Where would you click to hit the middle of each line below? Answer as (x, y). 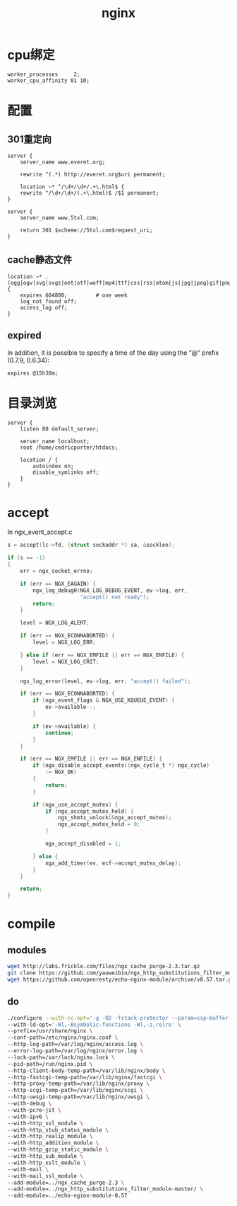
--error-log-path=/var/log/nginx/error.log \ (75, 1051)
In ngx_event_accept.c (40, 532)
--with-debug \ (30, 1103)
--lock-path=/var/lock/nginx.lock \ (61, 1057)
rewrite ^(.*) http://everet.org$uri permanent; (93, 174)
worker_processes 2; (44, 74)
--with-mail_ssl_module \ (45, 1176)
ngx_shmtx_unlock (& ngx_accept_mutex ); (115, 818)
